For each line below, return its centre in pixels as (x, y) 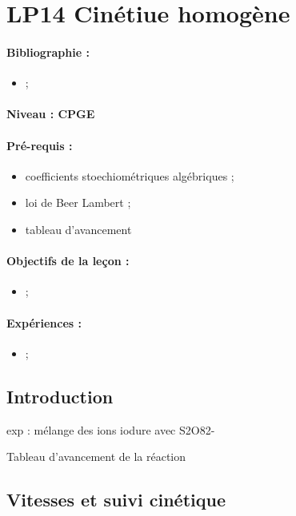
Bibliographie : (48, 52)
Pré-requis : (40, 145)
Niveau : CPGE (51, 114)
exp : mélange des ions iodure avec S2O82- (111, 429)
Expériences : (44, 322)
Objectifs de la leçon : (68, 261)
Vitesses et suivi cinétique (116, 500)
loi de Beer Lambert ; (78, 202)
